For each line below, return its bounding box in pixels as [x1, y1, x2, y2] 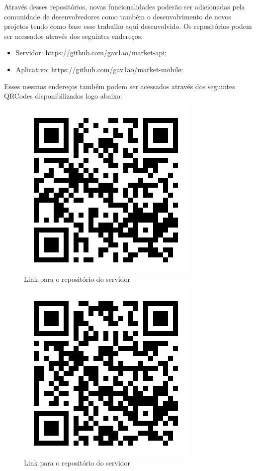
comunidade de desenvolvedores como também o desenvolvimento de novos [4, 11, 231, 21]
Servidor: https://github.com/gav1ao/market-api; [15, 47, 167, 58]
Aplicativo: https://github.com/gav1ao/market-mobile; [15, 64, 183, 74]
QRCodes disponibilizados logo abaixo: [4, 91, 122, 101]
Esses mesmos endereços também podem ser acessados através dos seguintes [4, 81, 235, 91]
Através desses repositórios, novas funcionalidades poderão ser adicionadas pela [4, 1, 245, 11]
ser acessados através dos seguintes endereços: [4, 30, 143, 41]
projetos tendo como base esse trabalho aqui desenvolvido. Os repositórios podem [4, 21, 252, 31]
